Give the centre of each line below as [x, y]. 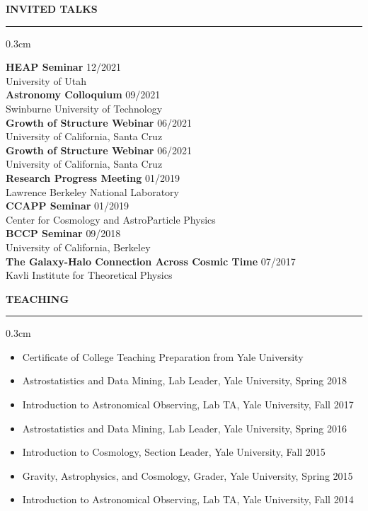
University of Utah [46, 80]
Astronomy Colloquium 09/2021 [83, 94]
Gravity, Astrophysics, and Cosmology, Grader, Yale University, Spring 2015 [188, 475]
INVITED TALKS [52, 8]
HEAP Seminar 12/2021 [63, 67]
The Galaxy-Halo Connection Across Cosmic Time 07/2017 [151, 261]
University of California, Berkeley [78, 247]
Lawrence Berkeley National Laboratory [92, 191]
